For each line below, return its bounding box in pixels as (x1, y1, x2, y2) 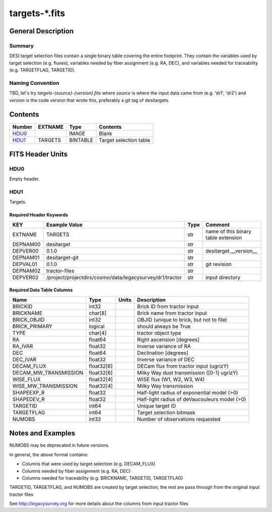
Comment (206, 221, 230, 228)
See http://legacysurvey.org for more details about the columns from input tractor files (9, 500, 189, 507)
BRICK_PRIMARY (12, 323, 53, 330)
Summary (9, 42, 34, 49)
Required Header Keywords (9, 212, 69, 218)
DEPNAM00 (12, 240, 41, 247)
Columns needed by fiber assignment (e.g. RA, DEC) (22, 468, 131, 474)
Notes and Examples (9, 429, 76, 438)
